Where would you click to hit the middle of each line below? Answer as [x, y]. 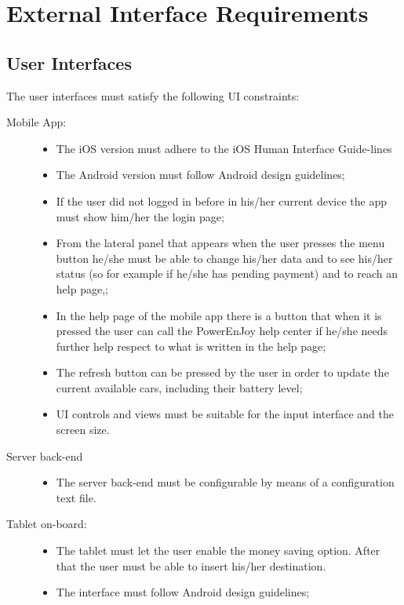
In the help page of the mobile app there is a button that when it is [219, 315]
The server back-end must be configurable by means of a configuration [225, 482]
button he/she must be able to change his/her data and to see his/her [224, 258]
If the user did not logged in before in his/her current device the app [221, 200]
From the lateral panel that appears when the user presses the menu [220, 243]
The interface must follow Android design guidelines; [183, 592]
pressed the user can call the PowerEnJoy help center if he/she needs [222, 331]
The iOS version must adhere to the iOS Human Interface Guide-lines [224, 148]
